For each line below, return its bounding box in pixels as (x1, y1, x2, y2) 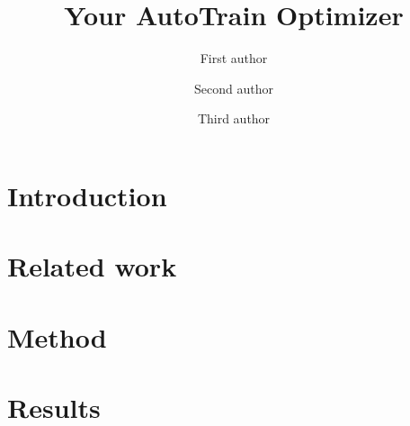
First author (200, 49, 268, 68)
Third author (197, 109, 271, 128)
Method (7, 318, 107, 355)
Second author (194, 78, 273, 97)
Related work (7, 248, 177, 285)
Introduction (7, 177, 167, 213)
